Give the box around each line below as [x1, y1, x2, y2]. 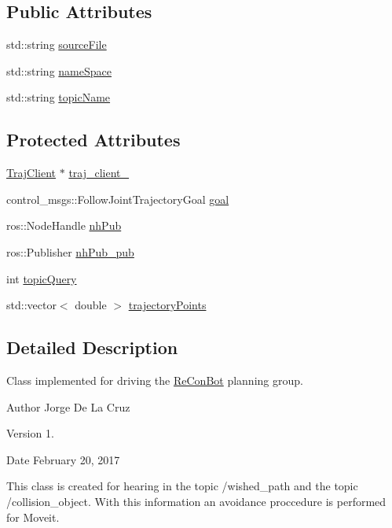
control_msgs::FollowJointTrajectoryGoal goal [6, 190, 229, 207]
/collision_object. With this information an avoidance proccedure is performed [6, 493, 387, 509]
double [75, 297, 107, 313]
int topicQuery [6, 270, 77, 286]
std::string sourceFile [6, 36, 107, 53]
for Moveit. [6, 508, 60, 525]
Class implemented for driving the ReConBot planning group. [6, 371, 303, 388]
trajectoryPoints [128, 297, 207, 313]
